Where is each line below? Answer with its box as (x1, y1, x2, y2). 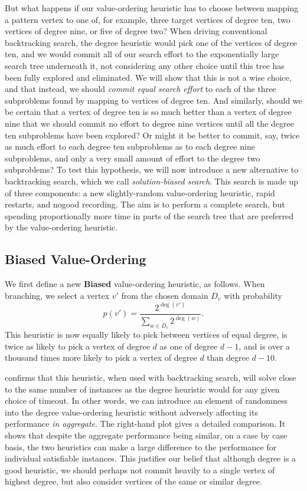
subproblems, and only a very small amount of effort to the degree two (5, 151, 260, 164)
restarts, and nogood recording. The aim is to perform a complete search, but (5, 198, 285, 210)
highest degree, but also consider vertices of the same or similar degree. (5, 475, 262, 487)
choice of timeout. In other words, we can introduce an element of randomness (5, 394, 288, 407)
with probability (224, 289, 282, 301)
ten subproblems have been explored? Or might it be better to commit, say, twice (5, 128, 300, 141)
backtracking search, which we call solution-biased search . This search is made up (5, 174, 299, 187)
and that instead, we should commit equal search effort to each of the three (5, 83, 276, 95)
